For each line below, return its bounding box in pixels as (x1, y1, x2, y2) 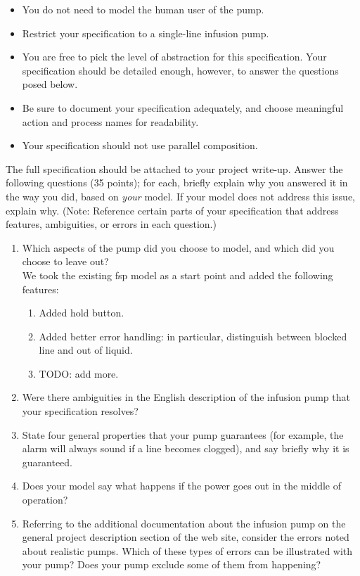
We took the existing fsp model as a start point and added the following (22, 267, 333, 282)
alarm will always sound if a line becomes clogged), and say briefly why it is (22, 441, 349, 456)
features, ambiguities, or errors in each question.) (6, 217, 217, 231)
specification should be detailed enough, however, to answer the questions (22, 63, 339, 77)
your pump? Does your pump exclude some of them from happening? (22, 557, 321, 572)
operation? (22, 492, 68, 507)
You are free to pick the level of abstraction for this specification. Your (22, 49, 327, 64)
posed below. (22, 77, 78, 91)
